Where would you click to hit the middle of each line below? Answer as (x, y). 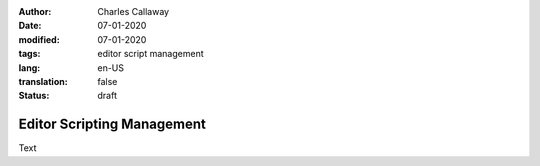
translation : (43, 81)
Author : (35, 11)
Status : (34, 96)
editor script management (150, 54)
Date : (30, 26)
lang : (29, 67)
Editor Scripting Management (112, 124)
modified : (39, 39)
